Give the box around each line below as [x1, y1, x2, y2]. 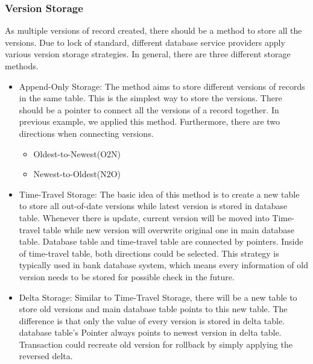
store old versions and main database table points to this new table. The [19, 303, 288, 315]
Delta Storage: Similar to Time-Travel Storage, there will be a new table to [19, 290, 297, 303]
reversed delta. [19, 350, 73, 362]
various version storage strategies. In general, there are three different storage [5, 48, 291, 60]
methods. [5, 60, 39, 72]
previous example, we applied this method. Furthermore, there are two [19, 115, 280, 128]
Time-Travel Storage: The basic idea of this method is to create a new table [19, 187, 300, 200]
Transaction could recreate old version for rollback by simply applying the [19, 337, 292, 350]
